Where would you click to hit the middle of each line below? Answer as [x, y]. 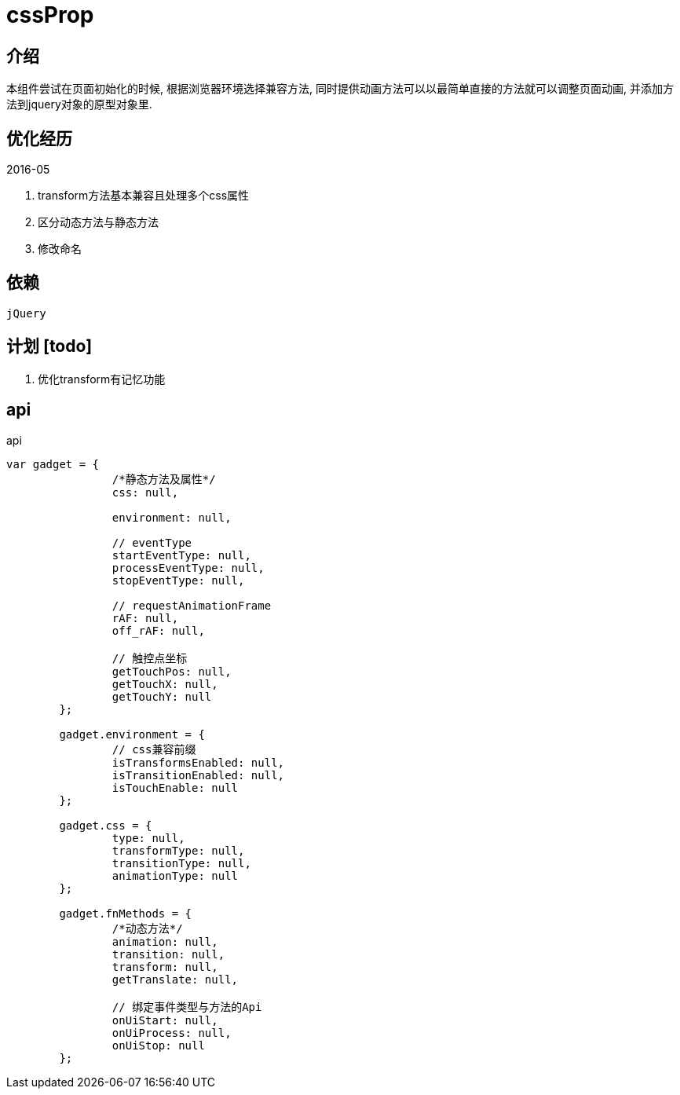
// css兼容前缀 [154, 749]
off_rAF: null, [158, 630]
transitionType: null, [181, 863]
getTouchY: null [162, 696]
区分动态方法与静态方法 [98, 222]
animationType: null [175, 875]
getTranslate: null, [175, 979]
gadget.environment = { [132, 734]
